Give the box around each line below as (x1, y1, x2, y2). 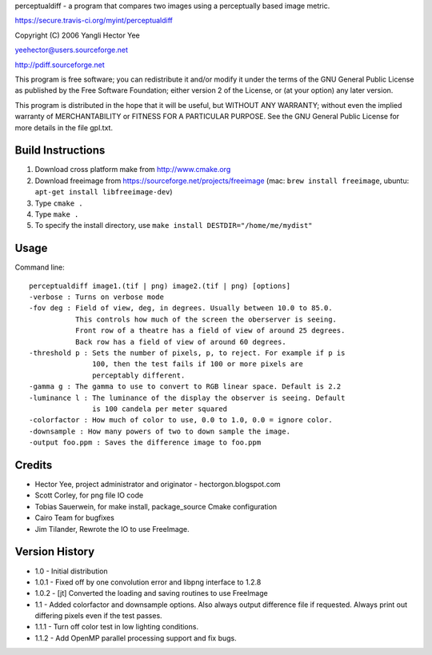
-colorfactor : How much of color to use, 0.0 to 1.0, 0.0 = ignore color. (29, 416, 333, 425)
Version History (14, 545, 95, 559)
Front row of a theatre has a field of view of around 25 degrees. (74, 326, 346, 335)
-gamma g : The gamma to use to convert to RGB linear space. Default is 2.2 (29, 382, 342, 391)
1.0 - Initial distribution (34, 566, 108, 576)
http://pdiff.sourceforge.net (14, 60, 105, 70)
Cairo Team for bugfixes (34, 513, 115, 523)
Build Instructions (14, 144, 106, 158)
